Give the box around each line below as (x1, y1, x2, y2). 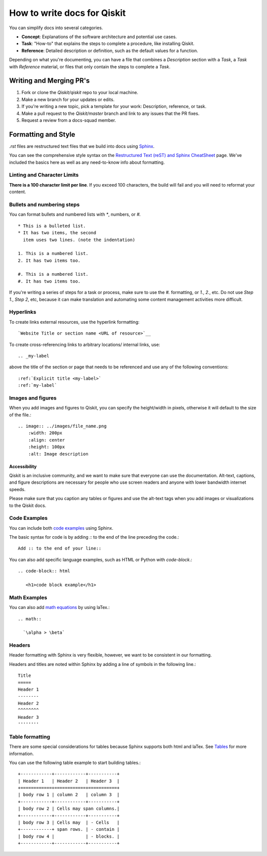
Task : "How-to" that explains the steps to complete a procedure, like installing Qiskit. (21, 41, 195, 47)
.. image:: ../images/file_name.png (18, 423, 107, 429)
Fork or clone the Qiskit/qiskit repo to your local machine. (21, 90, 138, 96)
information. (9, 751, 34, 756)
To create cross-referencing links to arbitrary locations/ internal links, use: (9, 342, 160, 348)
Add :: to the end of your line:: (18, 546, 101, 552)
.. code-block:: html (18, 568, 70, 574)
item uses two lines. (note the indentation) (23, 237, 135, 243)
